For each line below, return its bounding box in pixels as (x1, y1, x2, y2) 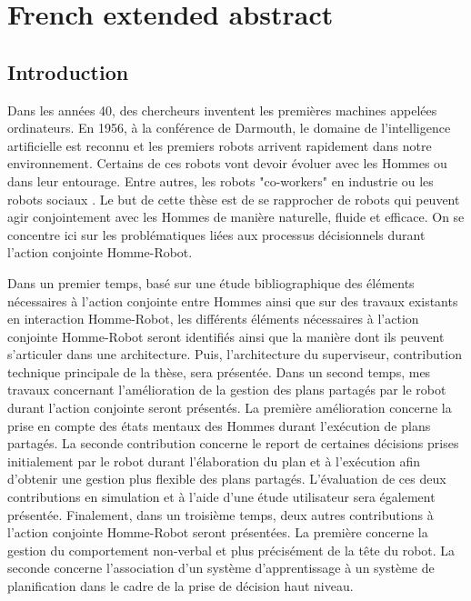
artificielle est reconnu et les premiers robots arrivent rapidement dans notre (7, 135, 432, 155)
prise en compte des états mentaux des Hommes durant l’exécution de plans (7, 416, 431, 435)
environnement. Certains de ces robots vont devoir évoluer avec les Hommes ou (7, 154, 447, 173)
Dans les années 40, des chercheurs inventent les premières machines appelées (7, 100, 437, 119)
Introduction (7, 57, 129, 85)
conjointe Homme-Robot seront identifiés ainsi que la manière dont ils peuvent (7, 326, 445, 346)
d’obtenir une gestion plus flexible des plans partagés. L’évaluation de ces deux (7, 469, 446, 488)
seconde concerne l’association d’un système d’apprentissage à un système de (7, 558, 435, 577)
